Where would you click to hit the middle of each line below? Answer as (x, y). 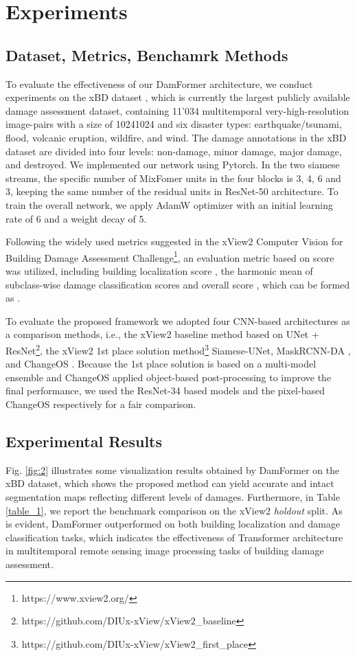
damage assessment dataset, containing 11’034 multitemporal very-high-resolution (177, 110)
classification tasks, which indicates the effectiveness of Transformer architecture (174, 537)
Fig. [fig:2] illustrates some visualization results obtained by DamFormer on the (173, 470)
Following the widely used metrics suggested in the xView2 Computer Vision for (174, 241)
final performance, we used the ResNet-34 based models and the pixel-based (165, 391)
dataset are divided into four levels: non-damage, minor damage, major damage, (174, 151)
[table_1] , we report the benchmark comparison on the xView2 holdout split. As (174, 510)
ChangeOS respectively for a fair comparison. (101, 404)
